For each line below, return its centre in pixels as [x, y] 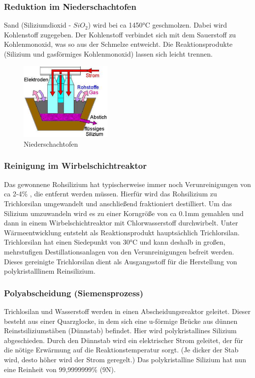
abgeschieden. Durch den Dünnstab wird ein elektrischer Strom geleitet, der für [124, 340]
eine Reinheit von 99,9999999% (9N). [60, 369]
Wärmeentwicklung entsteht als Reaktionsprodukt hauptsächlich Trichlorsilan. [122, 232]
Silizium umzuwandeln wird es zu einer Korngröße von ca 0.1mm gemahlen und [124, 213]
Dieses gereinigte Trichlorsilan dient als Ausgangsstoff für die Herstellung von [121, 261]
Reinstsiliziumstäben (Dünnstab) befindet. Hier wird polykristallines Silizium [120, 331]
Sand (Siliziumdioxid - [38, 25]
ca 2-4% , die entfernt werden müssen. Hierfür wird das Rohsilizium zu [111, 194]
